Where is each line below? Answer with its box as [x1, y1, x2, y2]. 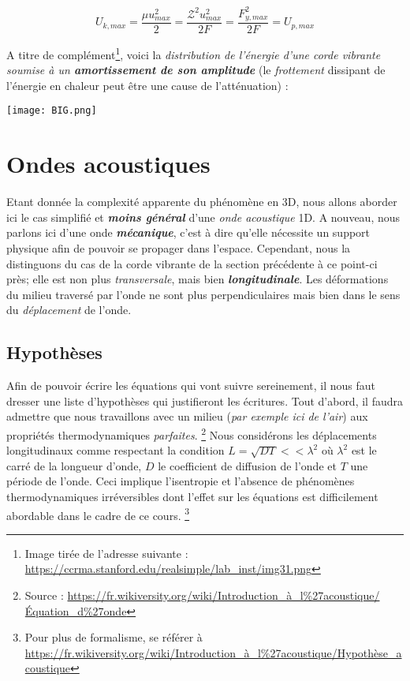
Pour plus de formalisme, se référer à [24, 629, 203, 645]
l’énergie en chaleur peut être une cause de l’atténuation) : [6, 77, 289, 93]
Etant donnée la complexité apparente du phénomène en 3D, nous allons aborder [6, 193, 397, 210]
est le [351, 442, 377, 458]
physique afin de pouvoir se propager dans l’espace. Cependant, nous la [6, 239, 351, 256]
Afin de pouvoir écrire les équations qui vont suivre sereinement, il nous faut [6, 377, 376, 394]
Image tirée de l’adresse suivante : [24, 544, 188, 561]
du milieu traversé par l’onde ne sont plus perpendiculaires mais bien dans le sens [6, 286, 401, 302]
